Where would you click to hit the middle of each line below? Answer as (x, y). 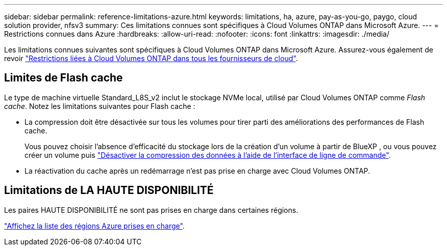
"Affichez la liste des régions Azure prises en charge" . (94, 226)
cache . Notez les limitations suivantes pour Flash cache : (100, 106)
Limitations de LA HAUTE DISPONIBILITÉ (109, 190)
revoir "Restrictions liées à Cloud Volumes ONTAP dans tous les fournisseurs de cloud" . (151, 58)
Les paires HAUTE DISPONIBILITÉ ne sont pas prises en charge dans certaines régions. (151, 210)
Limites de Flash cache (64, 78)
